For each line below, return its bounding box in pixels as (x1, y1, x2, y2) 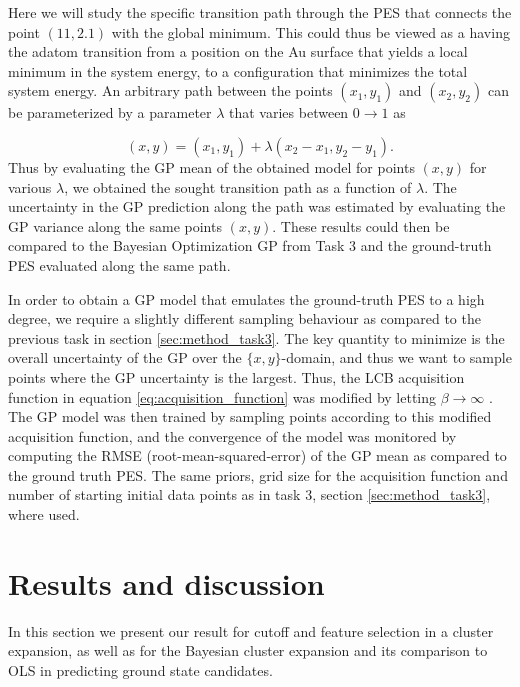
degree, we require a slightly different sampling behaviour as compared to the (8, 308, 481, 329)
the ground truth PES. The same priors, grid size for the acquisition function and (8, 464, 508, 485)
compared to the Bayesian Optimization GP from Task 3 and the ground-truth (8, 235, 492, 256)
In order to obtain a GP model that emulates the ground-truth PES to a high (8, 288, 485, 309)
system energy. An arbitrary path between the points (8, 80, 333, 101)
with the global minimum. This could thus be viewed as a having (111, 21, 510, 42)
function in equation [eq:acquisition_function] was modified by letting (8, 386, 437, 407)
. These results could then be (272, 215, 450, 236)
